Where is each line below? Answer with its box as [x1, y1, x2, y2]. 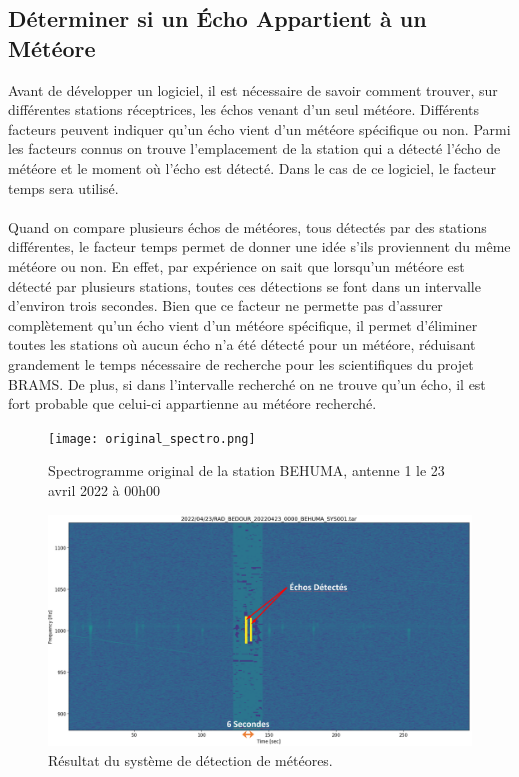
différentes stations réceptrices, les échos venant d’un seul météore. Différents [8, 99, 480, 120]
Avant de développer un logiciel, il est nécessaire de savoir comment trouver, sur [8, 79, 498, 100]
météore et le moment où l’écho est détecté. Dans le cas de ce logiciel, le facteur [8, 157, 497, 178]
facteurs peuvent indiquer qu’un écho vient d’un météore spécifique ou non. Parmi [8, 118, 511, 139]
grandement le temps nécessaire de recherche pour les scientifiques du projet [8, 353, 474, 374]
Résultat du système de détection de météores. [48, 750, 333, 770]
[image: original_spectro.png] [48, 431, 256, 446]
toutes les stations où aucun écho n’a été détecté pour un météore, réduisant [8, 334, 476, 355]
